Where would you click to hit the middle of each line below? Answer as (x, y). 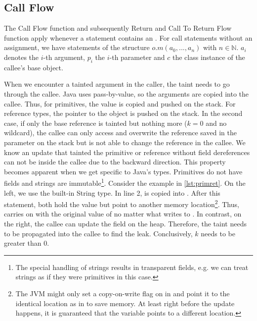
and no (216, 123)
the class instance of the (209, 57)
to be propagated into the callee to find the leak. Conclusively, (98, 233)
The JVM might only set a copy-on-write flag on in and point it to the (123, 293)
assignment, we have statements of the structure (77, 47)
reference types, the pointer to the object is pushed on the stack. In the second (123, 113)
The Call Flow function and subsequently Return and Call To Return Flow (118, 28)
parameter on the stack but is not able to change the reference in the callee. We (125, 142)
